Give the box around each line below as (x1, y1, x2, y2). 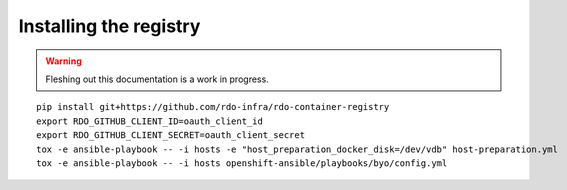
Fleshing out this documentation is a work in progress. (45, 73, 269, 85)
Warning (45, 55, 82, 67)
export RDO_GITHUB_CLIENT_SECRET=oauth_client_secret (36, 130, 305, 141)
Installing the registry (18, 15, 201, 37)
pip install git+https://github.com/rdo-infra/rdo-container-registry (36, 101, 390, 113)
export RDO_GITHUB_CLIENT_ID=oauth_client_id (36, 115, 264, 127)
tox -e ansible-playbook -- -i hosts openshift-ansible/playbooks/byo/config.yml (36, 157, 448, 169)
